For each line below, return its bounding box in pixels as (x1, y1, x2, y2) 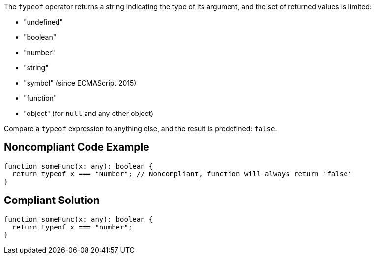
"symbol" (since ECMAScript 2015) (24, 79, 137, 87)
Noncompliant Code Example (4, 141, 149, 154)
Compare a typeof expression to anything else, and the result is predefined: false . (4, 124, 277, 133)
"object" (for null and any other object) (24, 109, 154, 117)
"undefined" (24, 18, 63, 26)
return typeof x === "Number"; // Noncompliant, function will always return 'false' (12, 170, 352, 178)
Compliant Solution (4, 194, 100, 207)
